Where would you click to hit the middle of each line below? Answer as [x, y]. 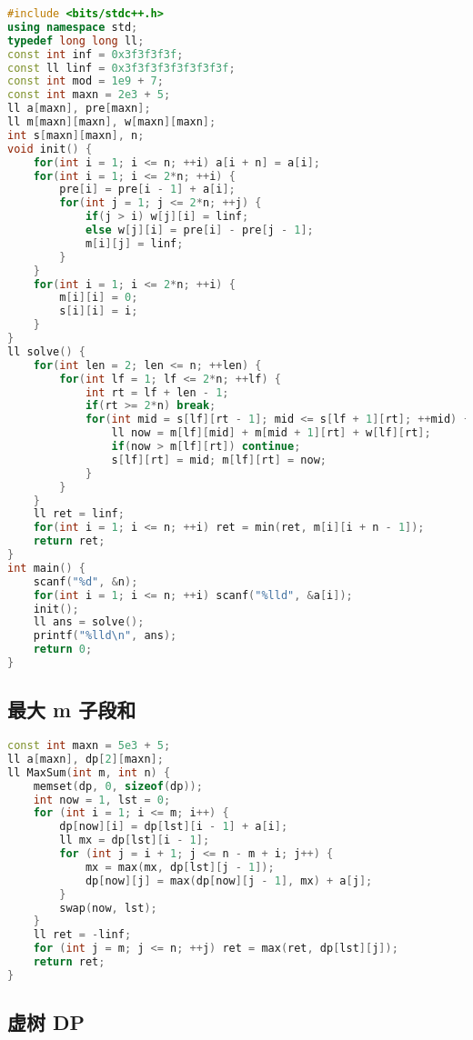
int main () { [46, 568]
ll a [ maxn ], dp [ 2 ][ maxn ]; [86, 759]
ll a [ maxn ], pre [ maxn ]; [79, 109]
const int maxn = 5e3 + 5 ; [89, 746]
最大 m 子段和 [72, 710]
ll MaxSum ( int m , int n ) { [89, 772]
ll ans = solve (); [89, 622]
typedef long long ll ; [76, 40]
